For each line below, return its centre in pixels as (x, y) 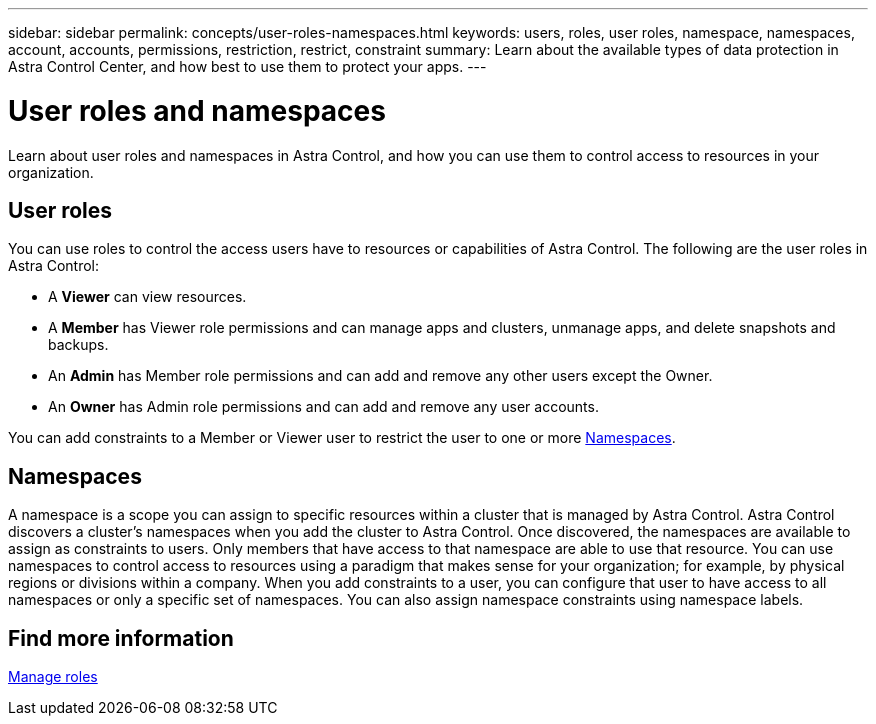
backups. (78, 345)
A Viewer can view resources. (147, 297)
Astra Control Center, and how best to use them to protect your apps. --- (247, 66)
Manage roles (53, 677)
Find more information (121, 638)
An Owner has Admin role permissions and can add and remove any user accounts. (323, 407)
